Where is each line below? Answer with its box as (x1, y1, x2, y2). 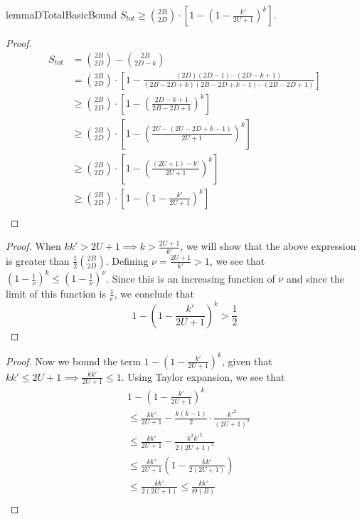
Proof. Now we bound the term (6, 353, 142, 368)
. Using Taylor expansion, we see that (121, 369, 285, 384)
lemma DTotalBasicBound (6, 7, 117, 21)
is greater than (6, 253, 70, 268)
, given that (221, 353, 272, 368)
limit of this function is (6, 286, 106, 301)
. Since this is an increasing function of (106, 271, 275, 285)
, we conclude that (114, 286, 194, 301)
